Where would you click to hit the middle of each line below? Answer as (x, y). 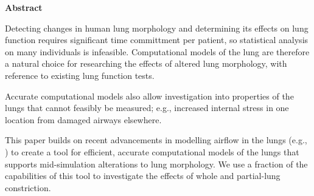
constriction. (28, 187)
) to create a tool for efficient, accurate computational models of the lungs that (152, 151)
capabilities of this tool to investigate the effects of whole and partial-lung (143, 176)
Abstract (24, 7)
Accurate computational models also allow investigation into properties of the (149, 96)
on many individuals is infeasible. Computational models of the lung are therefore (157, 51)
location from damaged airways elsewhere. (83, 119)
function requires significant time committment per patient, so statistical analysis (157, 40)
